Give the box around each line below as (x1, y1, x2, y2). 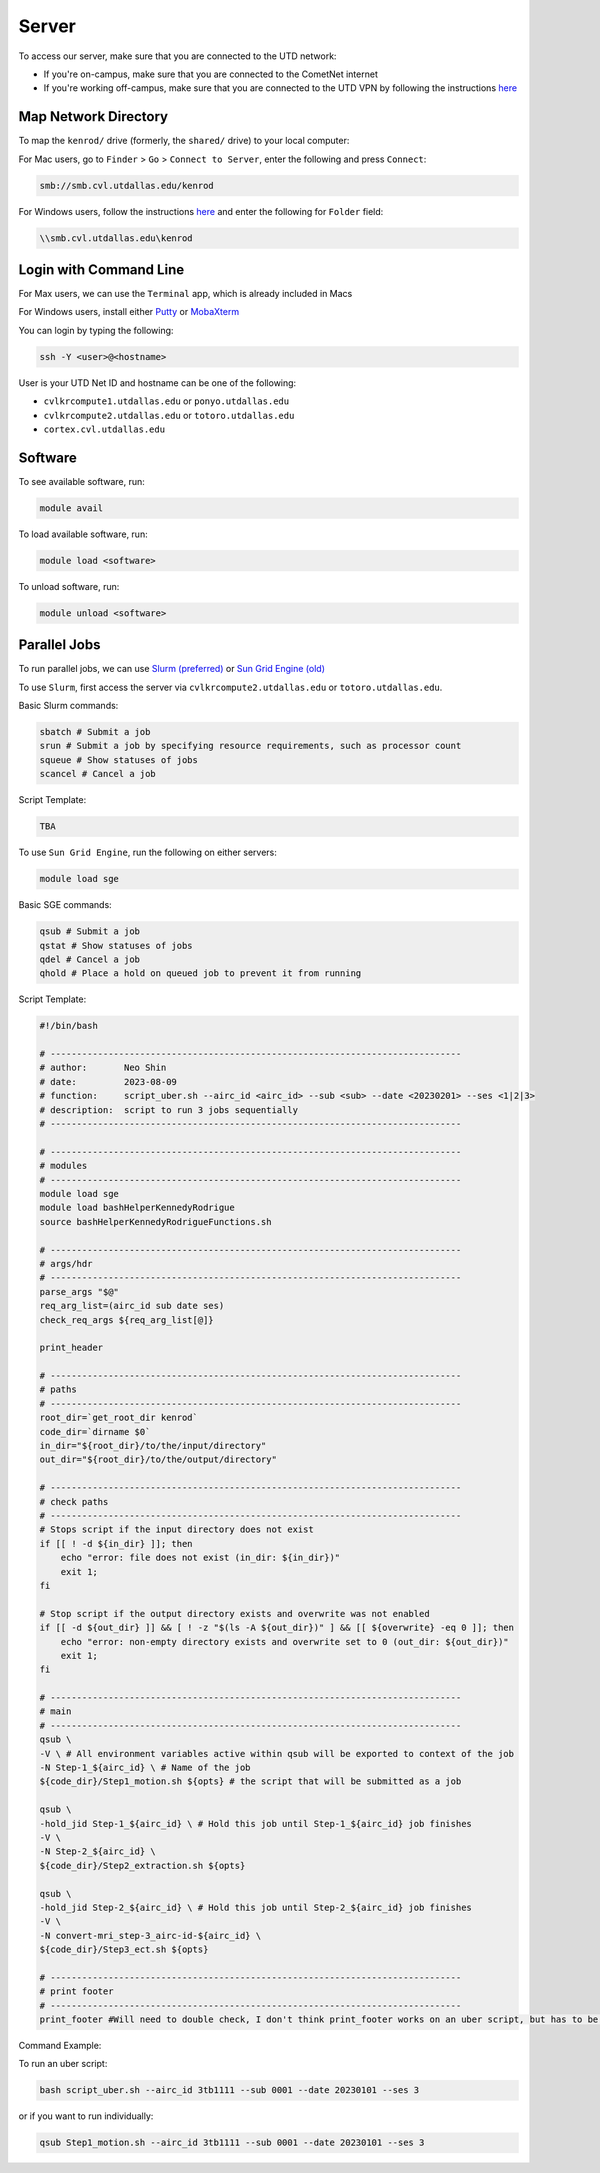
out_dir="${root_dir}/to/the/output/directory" (39, 1454, 277, 1465)
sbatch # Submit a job (39, 726, 151, 738)
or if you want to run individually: (18, 2110, 154, 2122)
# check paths (39, 1496, 109, 1507)
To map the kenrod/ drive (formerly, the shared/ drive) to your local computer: (18, 135, 350, 147)
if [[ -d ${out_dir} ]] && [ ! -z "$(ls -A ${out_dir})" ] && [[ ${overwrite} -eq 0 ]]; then (39, 1622, 515, 1634)
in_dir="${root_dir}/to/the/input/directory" (39, 1440, 267, 1452)
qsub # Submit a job (39, 926, 140, 937)
